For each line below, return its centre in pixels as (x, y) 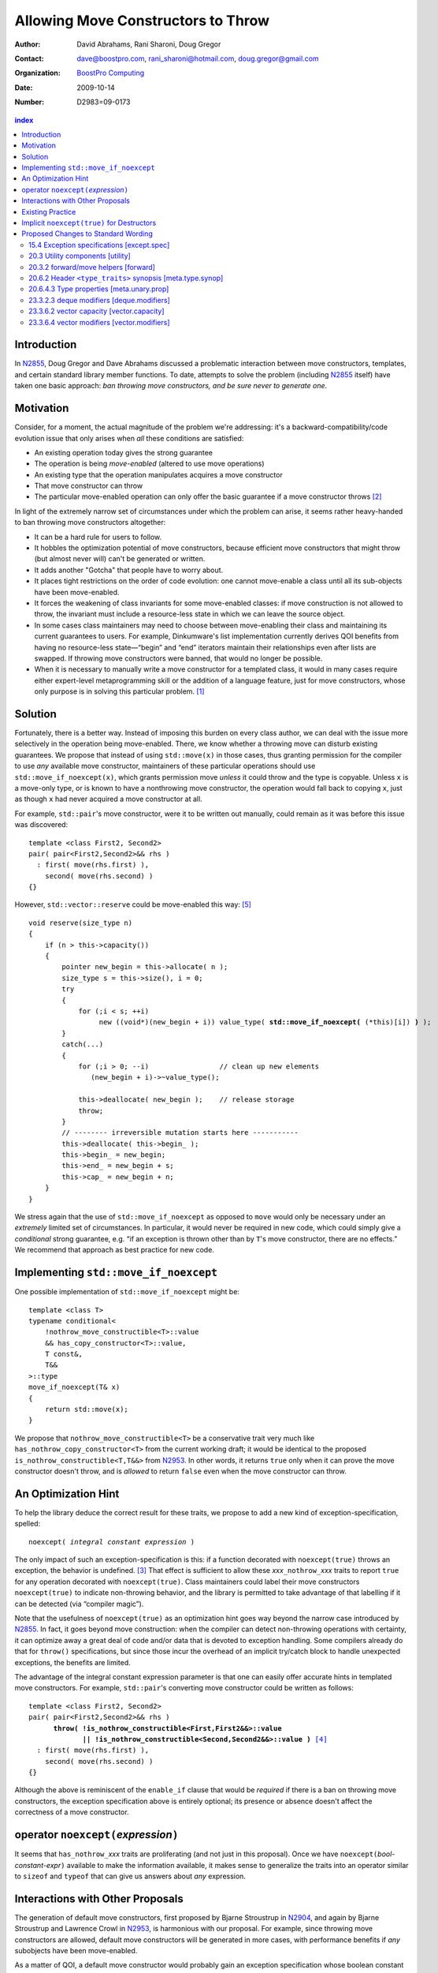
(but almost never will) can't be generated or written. (120, 559)
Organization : (37, 73)
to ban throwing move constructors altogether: (90, 522)
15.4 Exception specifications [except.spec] (99, 245)
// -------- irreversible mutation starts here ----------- (180, 1133)
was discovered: (41, 825)
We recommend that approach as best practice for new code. (114, 1250)
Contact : (30, 58)
